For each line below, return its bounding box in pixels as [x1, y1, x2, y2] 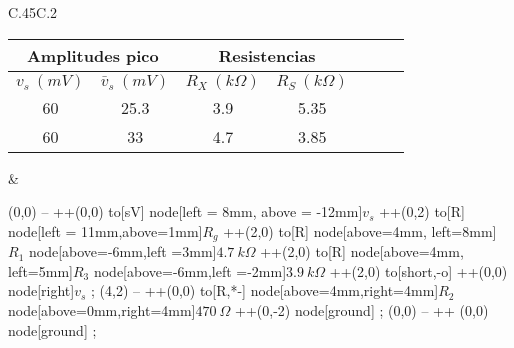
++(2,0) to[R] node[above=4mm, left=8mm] [223, 220, 497, 241]
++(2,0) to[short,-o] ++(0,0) [329, 260, 508, 281]
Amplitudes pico [26, 43, 159, 67]
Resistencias [218, 43, 316, 67]
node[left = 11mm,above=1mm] [8, 220, 203, 241]
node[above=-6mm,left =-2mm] [93, 260, 287, 281]
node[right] [8, 280, 75, 301]
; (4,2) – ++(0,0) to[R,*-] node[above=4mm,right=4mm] [91, 280, 439, 301]
